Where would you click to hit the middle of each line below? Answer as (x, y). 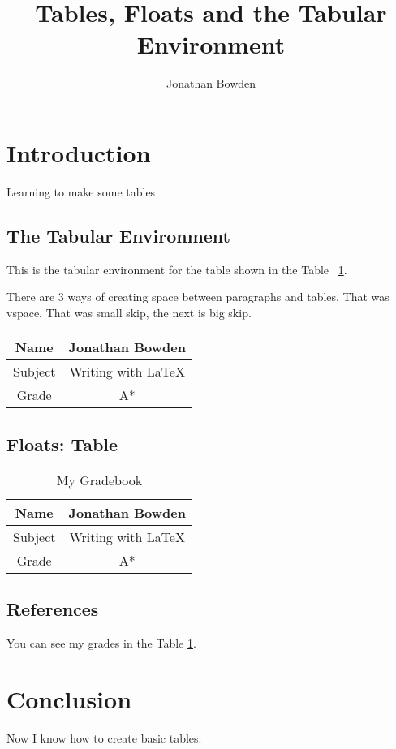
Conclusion (69, 698)
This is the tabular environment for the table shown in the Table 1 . (177, 269)
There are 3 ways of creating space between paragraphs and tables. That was (198, 297)
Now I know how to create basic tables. (104, 737)
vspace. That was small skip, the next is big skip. (129, 312)
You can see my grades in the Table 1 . (101, 642)
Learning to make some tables (81, 191)
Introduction (79, 152)
